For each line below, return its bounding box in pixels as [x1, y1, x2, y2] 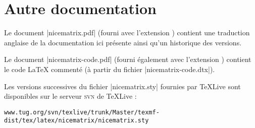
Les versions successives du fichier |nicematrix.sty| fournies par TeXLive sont [4, 81, 241, 91]
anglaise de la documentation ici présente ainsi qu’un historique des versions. [4, 37, 242, 47]
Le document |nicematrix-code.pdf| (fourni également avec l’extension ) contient [4, 54, 251, 65]
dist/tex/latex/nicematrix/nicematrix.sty [4, 117, 149, 124]
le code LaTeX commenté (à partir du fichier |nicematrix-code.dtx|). [4, 63, 215, 74]
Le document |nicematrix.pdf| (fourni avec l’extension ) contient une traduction [4, 27, 250, 38]
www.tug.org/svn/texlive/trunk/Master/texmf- [4, 108, 160, 116]
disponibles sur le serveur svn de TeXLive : [4, 91, 137, 101]
